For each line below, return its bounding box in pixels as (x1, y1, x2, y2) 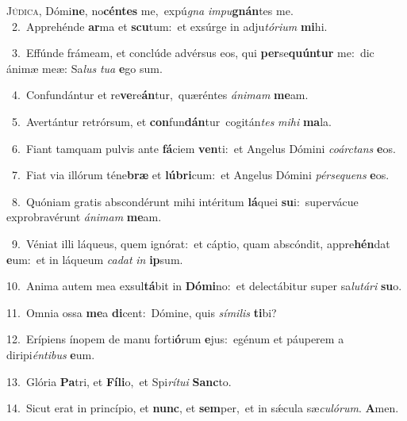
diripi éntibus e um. (6, 346, 95, 362)
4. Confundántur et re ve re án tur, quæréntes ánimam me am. (11, 86, 309, 103)
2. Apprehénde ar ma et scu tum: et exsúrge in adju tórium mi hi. (11, 17, 328, 34)
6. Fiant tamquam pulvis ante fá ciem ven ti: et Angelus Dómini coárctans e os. (11, 140, 396, 156)
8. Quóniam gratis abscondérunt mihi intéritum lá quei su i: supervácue (11, 193, 359, 209)
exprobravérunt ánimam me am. (6, 209, 162, 225)
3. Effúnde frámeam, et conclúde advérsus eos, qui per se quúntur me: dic (11, 44, 374, 61)
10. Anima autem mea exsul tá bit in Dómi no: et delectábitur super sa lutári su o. (6, 277, 402, 294)
